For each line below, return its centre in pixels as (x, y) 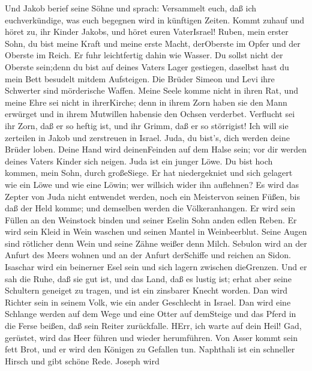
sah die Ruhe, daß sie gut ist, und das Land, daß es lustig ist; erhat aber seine (148, 278)
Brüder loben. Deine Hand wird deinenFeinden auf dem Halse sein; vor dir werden (156, 149)
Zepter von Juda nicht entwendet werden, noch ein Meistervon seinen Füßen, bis (152, 196)
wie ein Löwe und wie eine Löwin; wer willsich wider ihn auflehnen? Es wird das (152, 184)
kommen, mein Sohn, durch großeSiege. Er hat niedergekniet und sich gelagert (149, 173)
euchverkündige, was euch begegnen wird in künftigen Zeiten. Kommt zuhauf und (155, 20)
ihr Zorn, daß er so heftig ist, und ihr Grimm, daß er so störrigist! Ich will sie (147, 125)
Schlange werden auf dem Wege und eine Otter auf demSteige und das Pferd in (151, 314)
